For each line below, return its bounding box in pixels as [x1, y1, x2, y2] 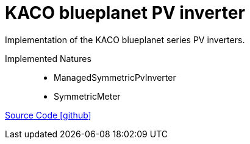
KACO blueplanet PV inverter [5, 2, 245, 23]
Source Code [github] [5, 109, 91, 120]
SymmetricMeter [54, 91, 121, 101]
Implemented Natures [5, 53, 91, 64]
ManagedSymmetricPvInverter [54, 72, 176, 83]
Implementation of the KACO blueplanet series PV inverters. [5, 34, 245, 45]
